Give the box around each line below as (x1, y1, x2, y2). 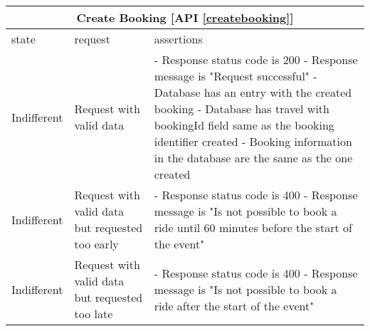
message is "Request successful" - (154, 68, 317, 84)
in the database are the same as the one (154, 149, 353, 166)
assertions (154, 31, 203, 47)
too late (74, 305, 113, 322)
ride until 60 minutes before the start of (154, 219, 352, 236)
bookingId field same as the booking (154, 117, 334, 133)
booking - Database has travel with (154, 100, 329, 117)
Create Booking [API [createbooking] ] (76, 9, 294, 26)
